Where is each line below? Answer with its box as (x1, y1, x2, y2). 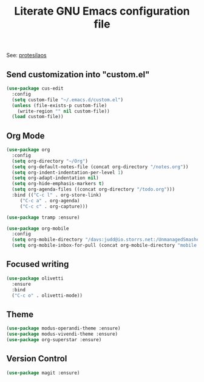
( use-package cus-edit (6, 85, 64, 91)
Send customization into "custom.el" (6, 69, 150, 80)
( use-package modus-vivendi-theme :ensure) (6, 331, 118, 338)
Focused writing (6, 259, 69, 269)
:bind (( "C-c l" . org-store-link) (12, 192, 102, 199)
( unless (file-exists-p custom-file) (12, 102, 107, 108)
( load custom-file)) (12, 114, 64, 120)
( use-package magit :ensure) (6, 370, 80, 376)
